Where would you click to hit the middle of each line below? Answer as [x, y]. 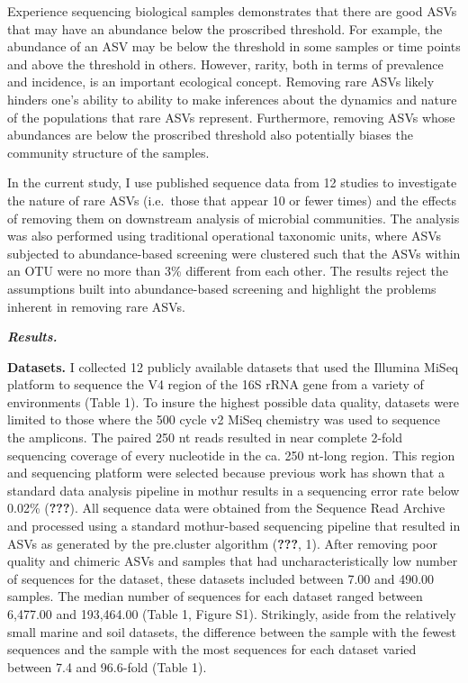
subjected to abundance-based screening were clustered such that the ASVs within [234, 253]
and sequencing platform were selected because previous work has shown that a [226, 473]
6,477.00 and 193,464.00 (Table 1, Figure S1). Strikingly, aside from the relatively [232, 614]
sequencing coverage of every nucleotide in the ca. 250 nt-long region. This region [231, 455]
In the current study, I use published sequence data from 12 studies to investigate [232, 182]
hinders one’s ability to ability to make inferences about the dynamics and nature [232, 99]
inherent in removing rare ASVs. [96, 306]
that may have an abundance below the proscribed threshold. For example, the [225, 28]
